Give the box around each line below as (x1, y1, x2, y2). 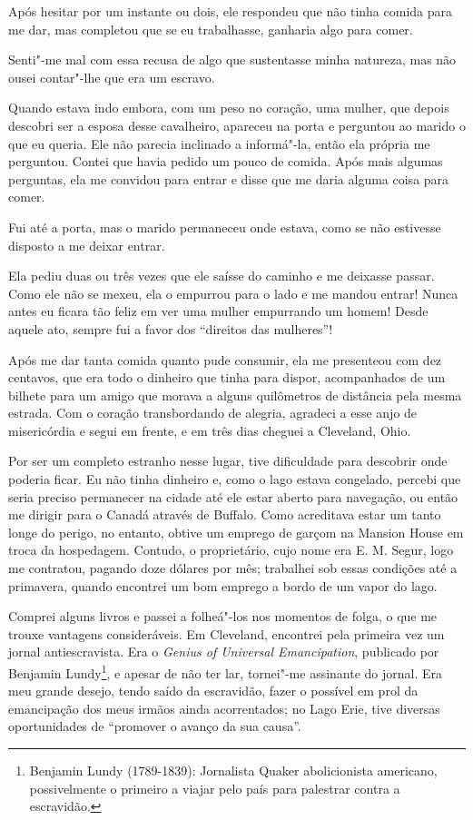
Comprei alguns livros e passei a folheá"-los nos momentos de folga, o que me (8, 607, 438, 626)
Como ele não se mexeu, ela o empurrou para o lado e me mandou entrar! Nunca (8, 283, 458, 302)
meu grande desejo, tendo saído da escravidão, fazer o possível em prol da (8, 681, 419, 700)
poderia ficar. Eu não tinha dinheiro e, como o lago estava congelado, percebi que (8, 469, 461, 489)
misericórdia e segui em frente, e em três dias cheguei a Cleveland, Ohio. (8, 420, 411, 440)
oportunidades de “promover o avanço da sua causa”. (8, 716, 301, 736)
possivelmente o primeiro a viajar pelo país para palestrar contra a (29, 778, 400, 797)
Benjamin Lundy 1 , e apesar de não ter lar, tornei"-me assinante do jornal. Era (8, 661, 443, 682)
